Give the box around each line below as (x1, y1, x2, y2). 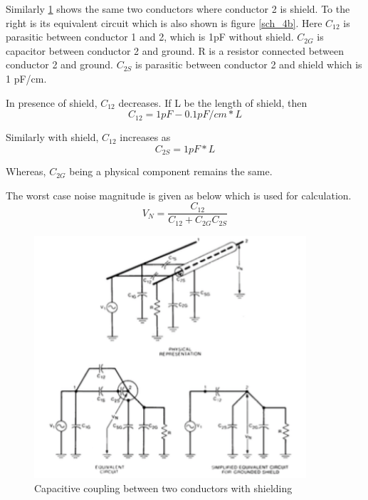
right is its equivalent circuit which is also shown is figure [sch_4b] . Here (6, 15, 322, 30)
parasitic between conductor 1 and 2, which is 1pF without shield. (6, 29, 294, 44)
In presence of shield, (6, 95, 98, 110)
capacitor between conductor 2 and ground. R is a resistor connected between (6, 43, 345, 58)
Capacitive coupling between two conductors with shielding (34, 480, 293, 495)
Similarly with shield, (6, 130, 99, 145)
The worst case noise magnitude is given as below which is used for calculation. (6, 187, 352, 202)
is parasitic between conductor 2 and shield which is (135, 57, 362, 72)
